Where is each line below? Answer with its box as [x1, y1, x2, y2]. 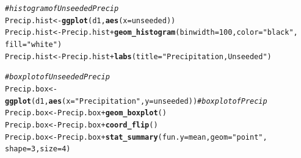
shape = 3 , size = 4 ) [5, 145, 71, 154]
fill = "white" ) [5, 40, 62, 49]
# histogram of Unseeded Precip [5, 4, 119, 13]
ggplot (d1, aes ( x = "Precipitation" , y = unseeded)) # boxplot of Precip [5, 96, 267, 106]
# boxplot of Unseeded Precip [5, 73, 110, 82]
